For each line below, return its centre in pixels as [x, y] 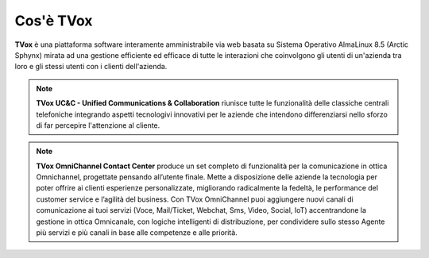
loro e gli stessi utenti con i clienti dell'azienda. [91, 67]
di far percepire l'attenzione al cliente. [98, 125]
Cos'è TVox [54, 21]
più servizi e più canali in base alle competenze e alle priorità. [137, 233]
